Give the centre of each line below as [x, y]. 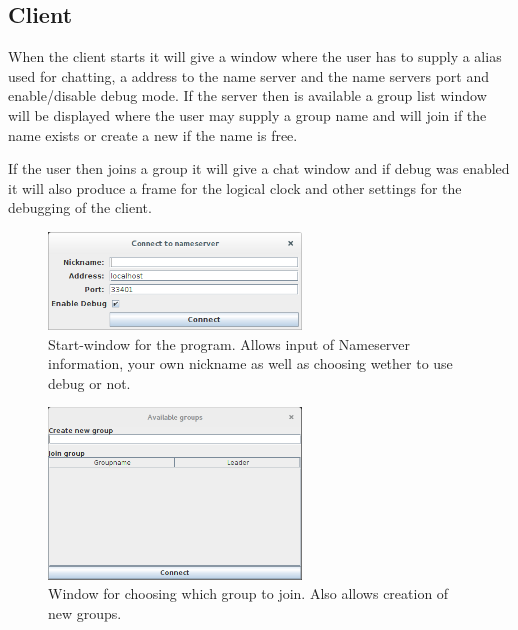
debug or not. [89, 382]
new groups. [85, 612]
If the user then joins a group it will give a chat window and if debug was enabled [259, 168]
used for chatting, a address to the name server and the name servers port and [248, 75]
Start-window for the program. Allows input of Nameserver [229, 343]
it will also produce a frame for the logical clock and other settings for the [235, 187]
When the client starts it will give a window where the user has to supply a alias [255, 56]
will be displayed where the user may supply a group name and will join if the [247, 114]
